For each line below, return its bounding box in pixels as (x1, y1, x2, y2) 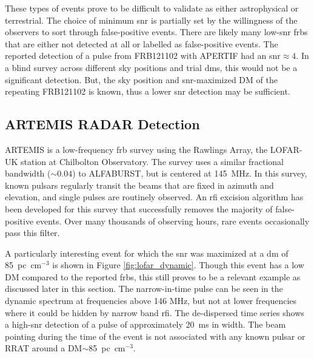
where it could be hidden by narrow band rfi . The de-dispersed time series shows (5, 306, 304, 319)
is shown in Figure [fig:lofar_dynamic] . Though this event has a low (52, 258, 304, 271)
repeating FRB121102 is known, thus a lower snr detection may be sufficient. (5, 85, 290, 98)
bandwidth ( (5, 167, 51, 180)
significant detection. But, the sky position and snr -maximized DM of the (5, 73, 278, 86)
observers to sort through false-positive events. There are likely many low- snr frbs (5, 25, 308, 38)
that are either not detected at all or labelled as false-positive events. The (5, 37, 278, 50)
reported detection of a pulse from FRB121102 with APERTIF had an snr (5, 49, 281, 62)
